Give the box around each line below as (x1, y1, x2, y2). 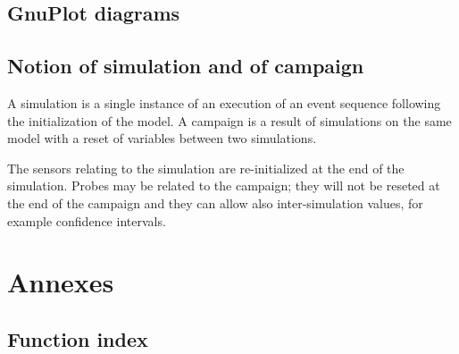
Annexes (7, 264, 114, 300)
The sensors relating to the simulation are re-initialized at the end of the (7, 158, 405, 177)
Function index (7, 324, 148, 352)
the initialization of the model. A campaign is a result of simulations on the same (7, 111, 452, 130)
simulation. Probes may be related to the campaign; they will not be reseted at (7, 176, 440, 195)
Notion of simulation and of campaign (7, 52, 364, 80)
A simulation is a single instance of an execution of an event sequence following (7, 93, 441, 112)
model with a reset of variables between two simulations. (7, 129, 317, 147)
